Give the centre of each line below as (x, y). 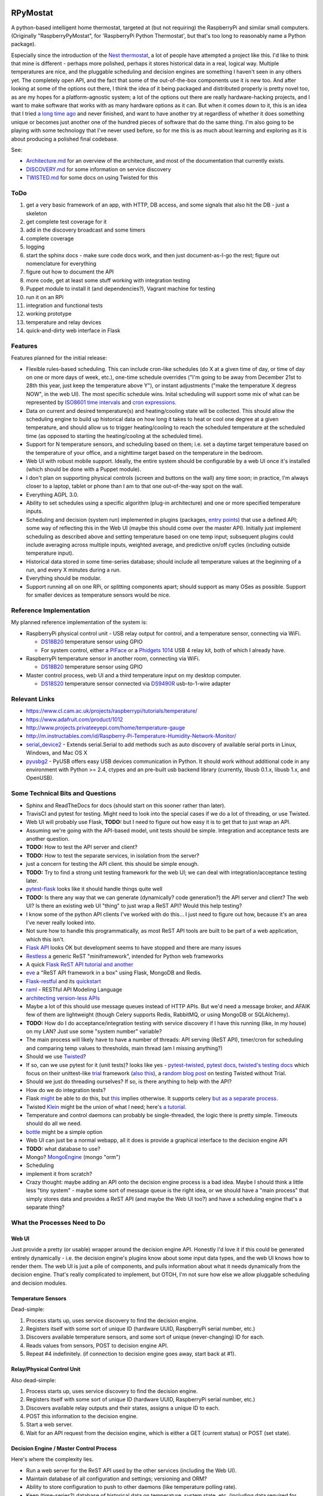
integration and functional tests (64, 305)
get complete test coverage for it (66, 222)
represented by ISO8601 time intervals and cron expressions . (101, 402)
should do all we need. (54, 1123)
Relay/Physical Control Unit (46, 1369)
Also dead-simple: (33, 1380)
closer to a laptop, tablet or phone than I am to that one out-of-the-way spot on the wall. (135, 486)
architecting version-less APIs (63, 998)
